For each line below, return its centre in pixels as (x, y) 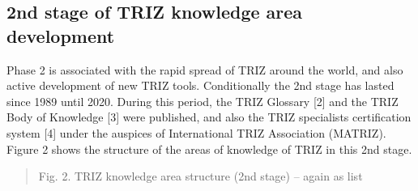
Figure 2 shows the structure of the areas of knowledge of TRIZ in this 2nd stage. (209, 149)
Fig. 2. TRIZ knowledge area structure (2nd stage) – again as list (200, 176)
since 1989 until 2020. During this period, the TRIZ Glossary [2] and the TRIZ (203, 101)
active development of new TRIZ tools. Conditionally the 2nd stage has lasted (200, 85)
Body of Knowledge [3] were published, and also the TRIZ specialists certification (209, 117)
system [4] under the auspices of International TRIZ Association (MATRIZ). (196, 132)
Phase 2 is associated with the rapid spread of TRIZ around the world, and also (205, 69)
